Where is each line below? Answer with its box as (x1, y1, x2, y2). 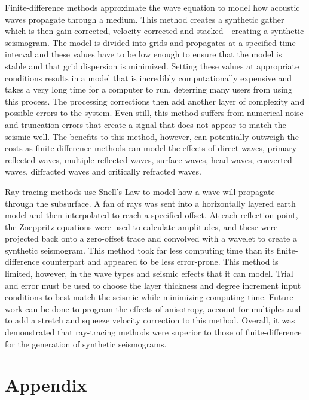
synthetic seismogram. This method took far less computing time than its (5, 243, 274, 256)
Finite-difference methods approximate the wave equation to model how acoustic (5, 1, 300, 13)
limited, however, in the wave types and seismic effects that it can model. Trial (5, 267, 293, 280)
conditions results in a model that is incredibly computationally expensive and (5, 71, 292, 84)
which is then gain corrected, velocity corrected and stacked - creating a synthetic (5, 25, 304, 37)
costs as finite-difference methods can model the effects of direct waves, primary (5, 142, 297, 154)
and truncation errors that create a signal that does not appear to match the (5, 118, 286, 130)
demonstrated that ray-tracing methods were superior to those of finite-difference (5, 326, 302, 338)
